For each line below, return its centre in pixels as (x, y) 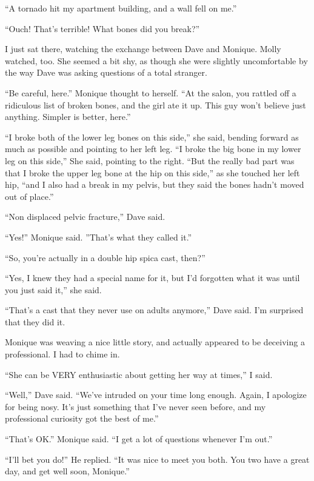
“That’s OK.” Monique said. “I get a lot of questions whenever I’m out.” (139, 439)
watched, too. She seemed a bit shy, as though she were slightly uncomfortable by (156, 60)
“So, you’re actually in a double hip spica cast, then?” (105, 257)
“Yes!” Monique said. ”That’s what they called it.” (99, 237)
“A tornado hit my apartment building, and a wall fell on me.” (121, 8)
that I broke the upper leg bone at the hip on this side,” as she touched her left (152, 172)
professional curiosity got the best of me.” (82, 418)
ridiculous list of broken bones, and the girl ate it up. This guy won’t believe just (155, 104)
